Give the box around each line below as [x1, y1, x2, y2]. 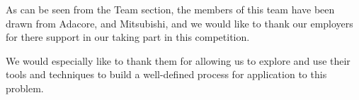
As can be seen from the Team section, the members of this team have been [6, 2, 335, 16]
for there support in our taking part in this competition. [6, 30, 250, 44]
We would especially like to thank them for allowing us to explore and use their [6, 53, 351, 68]
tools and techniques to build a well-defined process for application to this [6, 67, 327, 82]
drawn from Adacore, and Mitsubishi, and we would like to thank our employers [6, 15, 353, 30]
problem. [6, 80, 44, 95]
